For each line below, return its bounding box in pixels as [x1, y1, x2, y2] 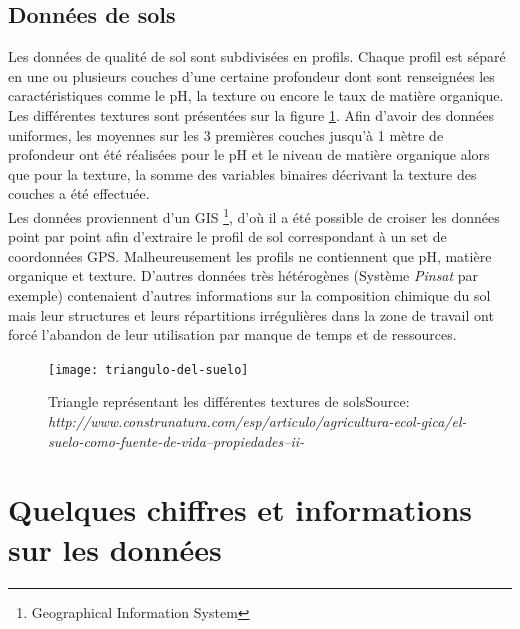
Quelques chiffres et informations [8, 489, 472, 530]
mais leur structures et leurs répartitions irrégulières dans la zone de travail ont [8, 304, 494, 325]
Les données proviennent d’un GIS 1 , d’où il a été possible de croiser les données [8, 203, 500, 227]
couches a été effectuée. [8, 183, 150, 204]
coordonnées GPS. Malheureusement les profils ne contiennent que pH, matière [8, 245, 492, 266]
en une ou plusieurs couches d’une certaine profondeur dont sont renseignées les [8, 65, 495, 86]
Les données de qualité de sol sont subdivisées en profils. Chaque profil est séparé [8, 46, 506, 67]
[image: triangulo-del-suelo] [48, 362, 249, 377]
